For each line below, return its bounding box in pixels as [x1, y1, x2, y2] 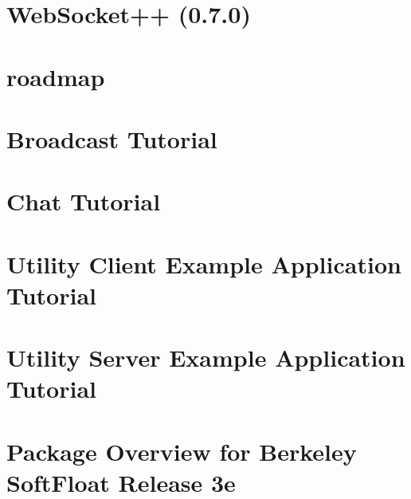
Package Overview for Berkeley [6, 434, 357, 467]
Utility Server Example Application [6, 341, 405, 374]
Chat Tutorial [6, 185, 161, 218]
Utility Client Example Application [6, 247, 401, 280]
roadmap [6, 60, 105, 92]
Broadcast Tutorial [6, 122, 217, 155]
